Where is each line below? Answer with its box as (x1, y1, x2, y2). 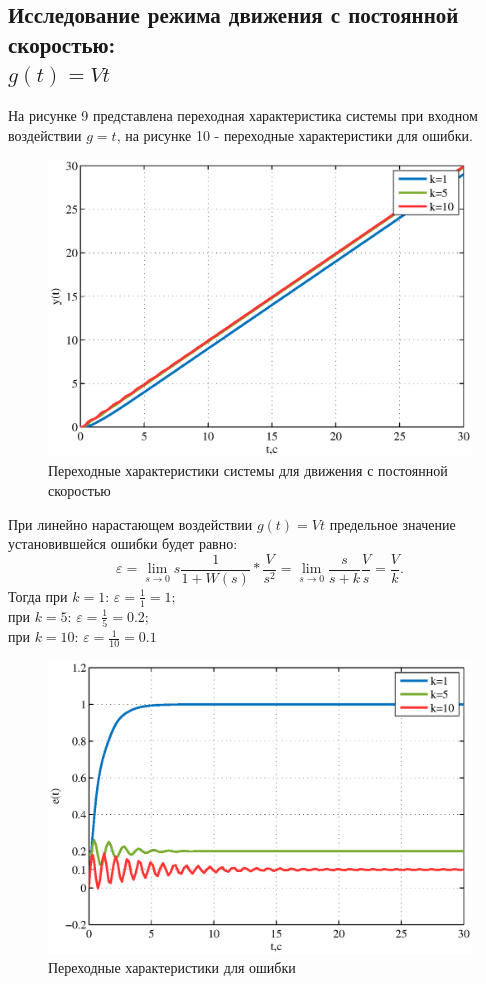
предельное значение (329, 513, 456, 534)
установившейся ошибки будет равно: (8, 533, 238, 554)
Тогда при (8, 585, 68, 606)
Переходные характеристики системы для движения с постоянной (48, 460, 448, 481)
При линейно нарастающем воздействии (8, 513, 253, 534)
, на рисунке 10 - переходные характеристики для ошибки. (116, 124, 473, 145)
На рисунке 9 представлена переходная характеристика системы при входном (8, 104, 478, 125)
